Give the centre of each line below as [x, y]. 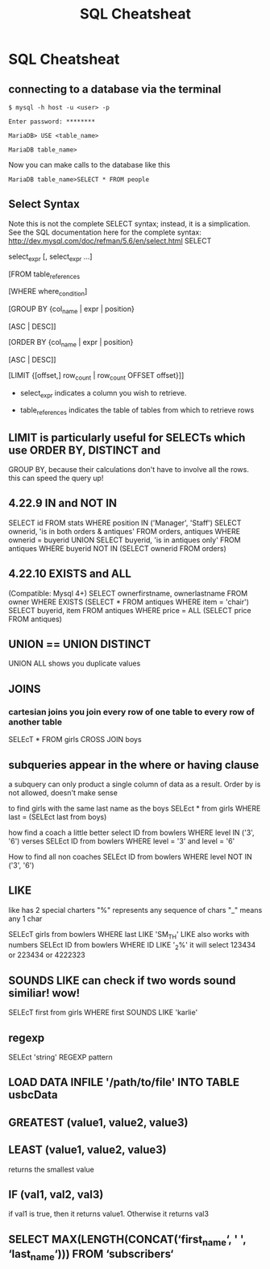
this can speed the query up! [56, 478]
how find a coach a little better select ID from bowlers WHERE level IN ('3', [132, 832]
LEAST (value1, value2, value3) [87, 1150]
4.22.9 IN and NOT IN [63, 503]
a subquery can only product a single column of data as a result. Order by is [135, 784]
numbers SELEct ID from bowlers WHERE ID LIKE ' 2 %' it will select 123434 [132, 946]
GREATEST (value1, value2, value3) [98, 1122]
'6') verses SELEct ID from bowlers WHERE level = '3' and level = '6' [122, 841]
